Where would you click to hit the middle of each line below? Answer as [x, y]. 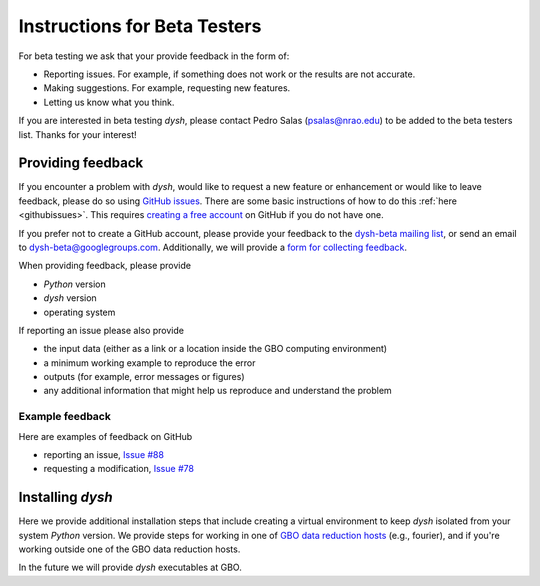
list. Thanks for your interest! [77, 134]
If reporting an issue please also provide [101, 330]
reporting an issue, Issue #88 [104, 455]
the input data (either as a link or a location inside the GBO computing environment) [215, 349]
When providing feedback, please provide [105, 266]
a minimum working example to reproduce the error [149, 362]
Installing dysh [66, 497]
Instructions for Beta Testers [140, 26]
